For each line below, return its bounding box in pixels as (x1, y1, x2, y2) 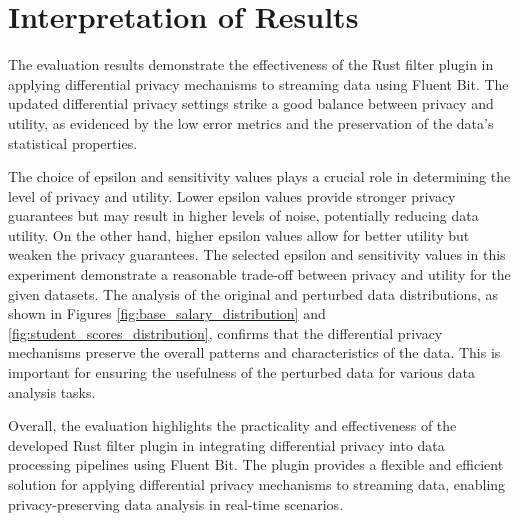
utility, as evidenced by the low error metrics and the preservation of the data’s (8, 112, 494, 133)
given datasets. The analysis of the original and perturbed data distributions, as (8, 283, 498, 304)
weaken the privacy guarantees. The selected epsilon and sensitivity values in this (8, 244, 506, 265)
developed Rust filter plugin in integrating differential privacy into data (8, 434, 445, 455)
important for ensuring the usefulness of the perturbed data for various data (8, 362, 475, 383)
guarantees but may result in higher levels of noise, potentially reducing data (8, 205, 479, 226)
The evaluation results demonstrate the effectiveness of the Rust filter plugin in (8, 54, 494, 75)
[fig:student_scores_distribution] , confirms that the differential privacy (8, 322, 443, 343)
